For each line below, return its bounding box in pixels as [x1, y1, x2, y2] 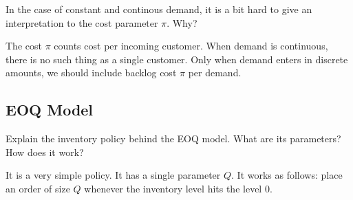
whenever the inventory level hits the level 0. [84, 181, 272, 195]
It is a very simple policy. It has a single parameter [6, 168, 221, 182]
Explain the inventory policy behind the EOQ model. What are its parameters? [6, 131, 341, 146]
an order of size [6, 181, 70, 195]
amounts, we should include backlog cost [6, 65, 177, 80]
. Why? [167, 15, 197, 30]
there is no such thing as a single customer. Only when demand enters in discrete [6, 52, 348, 66]
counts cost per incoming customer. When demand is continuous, [54, 38, 328, 53]
